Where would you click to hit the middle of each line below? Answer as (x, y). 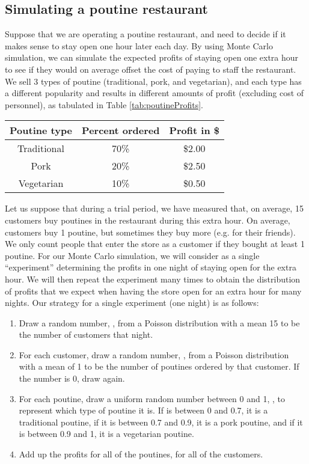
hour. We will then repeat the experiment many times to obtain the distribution (153, 279)
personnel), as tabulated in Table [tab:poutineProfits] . (104, 104)
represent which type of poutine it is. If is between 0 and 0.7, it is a (143, 410)
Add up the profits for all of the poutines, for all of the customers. (141, 454)
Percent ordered (121, 130)
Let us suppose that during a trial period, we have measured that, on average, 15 (154, 208)
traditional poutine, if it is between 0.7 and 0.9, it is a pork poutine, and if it (161, 422)
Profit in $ (194, 130)
